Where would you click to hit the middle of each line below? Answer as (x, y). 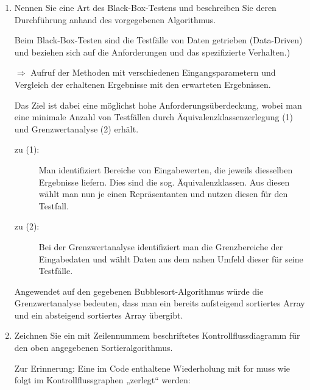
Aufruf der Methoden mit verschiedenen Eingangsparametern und (153, 72)
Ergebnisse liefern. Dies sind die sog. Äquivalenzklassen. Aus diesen (164, 182)
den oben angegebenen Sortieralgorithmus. (93, 348)
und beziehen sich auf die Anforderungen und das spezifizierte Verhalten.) (152, 52)
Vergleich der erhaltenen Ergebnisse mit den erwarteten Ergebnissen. (143, 84)
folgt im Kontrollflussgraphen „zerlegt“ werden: (102, 380)
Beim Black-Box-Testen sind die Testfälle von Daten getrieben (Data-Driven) (158, 40)
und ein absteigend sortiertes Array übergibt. (99, 315)
